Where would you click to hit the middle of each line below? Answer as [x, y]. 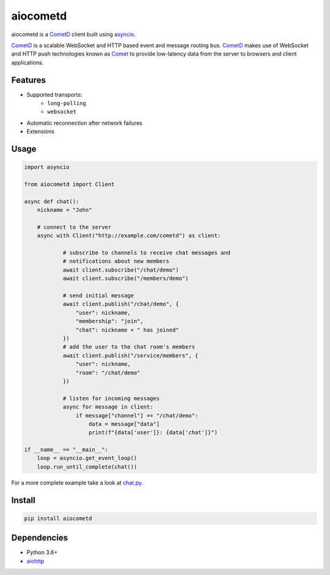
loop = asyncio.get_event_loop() [87, 458]
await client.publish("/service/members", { [130, 355]
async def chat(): [52, 201]
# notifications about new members [116, 261]
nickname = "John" [64, 210]
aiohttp [35, 561]
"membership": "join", [109, 321]
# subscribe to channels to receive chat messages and [147, 253]
